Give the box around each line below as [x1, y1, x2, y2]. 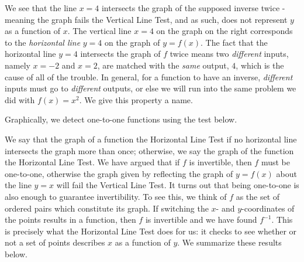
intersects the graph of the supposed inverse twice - [101, 2, 285, 13]
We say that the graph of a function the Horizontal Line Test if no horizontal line [5, 132, 297, 145]
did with [5, 93, 35, 106]
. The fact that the [201, 36, 268, 48]
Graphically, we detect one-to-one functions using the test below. [5, 113, 237, 125]
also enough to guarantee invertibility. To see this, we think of [5, 190, 227, 202]
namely [5, 59, 30, 71]
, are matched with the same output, [97, 59, 229, 71]
